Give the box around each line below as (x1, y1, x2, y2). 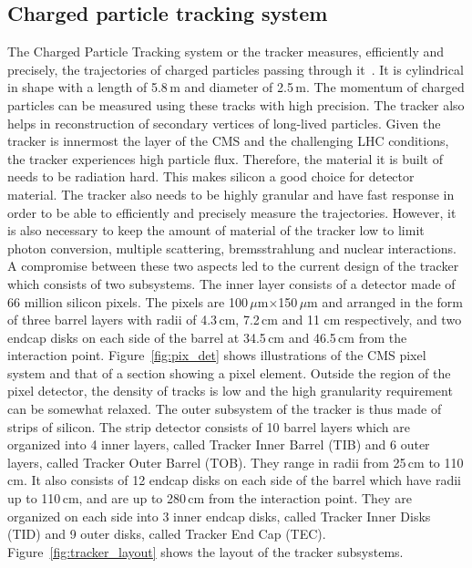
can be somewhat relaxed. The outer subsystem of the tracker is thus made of (7, 399, 442, 418)
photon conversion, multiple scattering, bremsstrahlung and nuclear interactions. (7, 238, 457, 257)
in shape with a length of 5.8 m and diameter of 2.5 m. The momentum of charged (7, 77, 465, 97)
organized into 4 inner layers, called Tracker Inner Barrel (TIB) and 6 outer (7, 435, 430, 454)
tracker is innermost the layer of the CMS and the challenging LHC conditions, (7, 131, 449, 150)
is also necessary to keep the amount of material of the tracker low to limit (7, 221, 425, 240)
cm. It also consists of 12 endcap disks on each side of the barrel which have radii (7, 470, 461, 490)
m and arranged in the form (307, 292, 463, 311)
